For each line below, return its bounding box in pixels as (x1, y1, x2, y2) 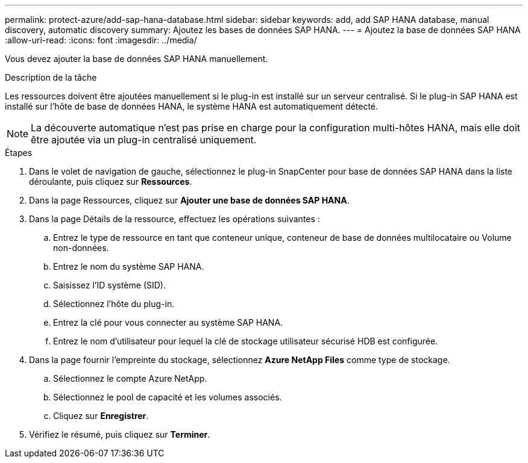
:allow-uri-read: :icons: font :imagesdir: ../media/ (5, 35, 197, 45)
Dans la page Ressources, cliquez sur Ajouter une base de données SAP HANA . (29, 195, 350, 205)
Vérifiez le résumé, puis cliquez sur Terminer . (29, 429, 210, 440)
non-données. (53, 243, 109, 253)
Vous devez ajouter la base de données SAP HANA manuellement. (5, 54, 268, 64)
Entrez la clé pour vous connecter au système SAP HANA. (53, 317, 283, 328)
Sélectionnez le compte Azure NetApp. (53, 373, 207, 384)
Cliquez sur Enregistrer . (53, 411, 149, 421)
